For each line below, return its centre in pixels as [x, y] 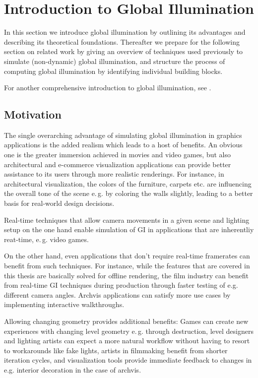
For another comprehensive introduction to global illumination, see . [108, 88]
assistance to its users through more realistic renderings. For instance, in [114, 174]
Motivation [33, 114]
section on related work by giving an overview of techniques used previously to [124, 51]
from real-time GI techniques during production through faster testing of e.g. [121, 285]
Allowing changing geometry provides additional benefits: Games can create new [126, 321]
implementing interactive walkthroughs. [64, 304]
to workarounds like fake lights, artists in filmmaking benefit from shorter [116, 350]
